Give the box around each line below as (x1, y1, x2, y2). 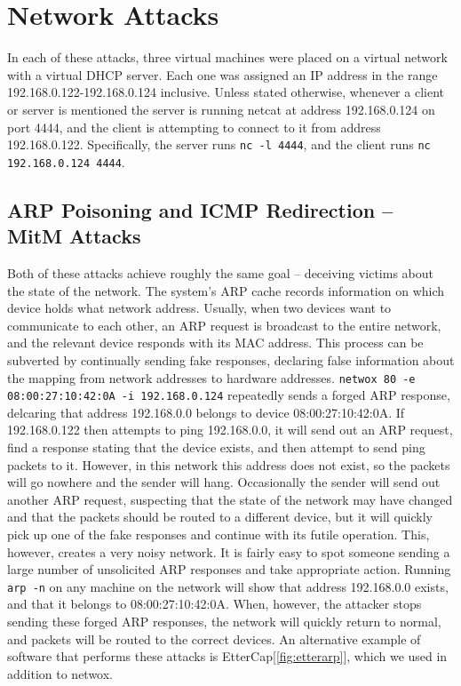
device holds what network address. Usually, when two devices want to (7, 299, 392, 317)
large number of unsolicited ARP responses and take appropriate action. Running (7, 560, 451, 578)
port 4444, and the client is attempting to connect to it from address (7, 117, 381, 136)
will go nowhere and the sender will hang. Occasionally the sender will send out (7, 473, 441, 491)
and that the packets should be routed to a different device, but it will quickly (7, 507, 433, 526)
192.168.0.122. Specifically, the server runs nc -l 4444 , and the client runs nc (7, 135, 431, 154)
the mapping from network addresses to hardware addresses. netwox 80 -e (7, 368, 416, 387)
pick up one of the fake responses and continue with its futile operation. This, (7, 525, 430, 544)
